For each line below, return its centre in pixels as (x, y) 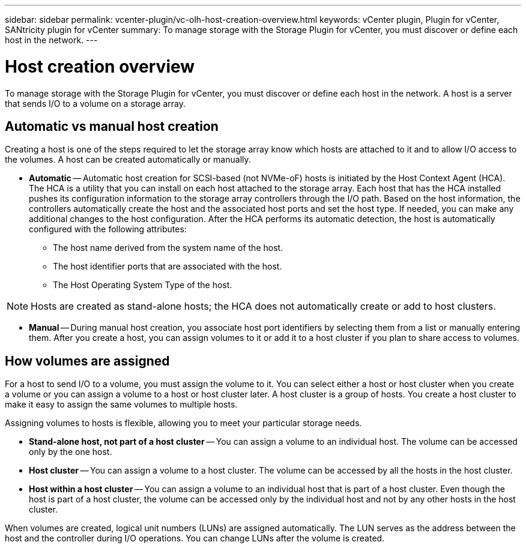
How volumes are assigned (87, 361)
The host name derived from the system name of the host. (168, 248)
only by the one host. (71, 452)
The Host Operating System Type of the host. (143, 285)
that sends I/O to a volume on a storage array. (95, 103)
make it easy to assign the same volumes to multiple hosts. (121, 405)
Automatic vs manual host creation (112, 126)
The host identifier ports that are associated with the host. (168, 266)
